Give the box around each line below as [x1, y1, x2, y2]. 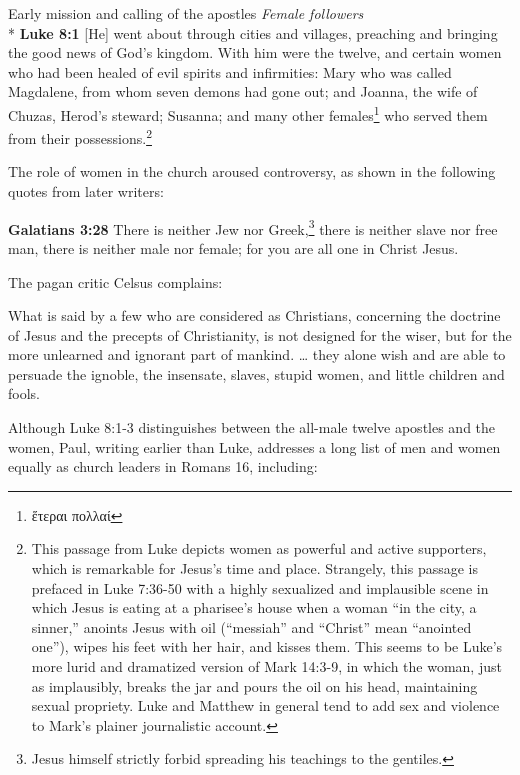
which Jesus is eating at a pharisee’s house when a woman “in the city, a [31, 597, 477, 618]
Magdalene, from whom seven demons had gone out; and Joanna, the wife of [8, 81, 478, 102]
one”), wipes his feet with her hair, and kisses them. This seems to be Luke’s [31, 636, 503, 657]
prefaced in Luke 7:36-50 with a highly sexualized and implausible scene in [31, 577, 489, 598]
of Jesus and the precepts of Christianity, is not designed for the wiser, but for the [8, 324, 512, 345]
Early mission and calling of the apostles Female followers [8, 3, 364, 23]
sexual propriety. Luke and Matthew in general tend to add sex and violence [31, 695, 500, 716]
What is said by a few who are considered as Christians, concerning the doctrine [8, 305, 501, 326]
